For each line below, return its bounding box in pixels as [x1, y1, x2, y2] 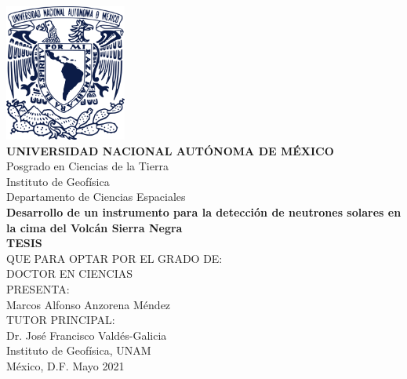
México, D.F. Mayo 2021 [6, 357, 125, 374]
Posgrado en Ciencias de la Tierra [6, 158, 169, 174]
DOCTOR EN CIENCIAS [6, 265, 133, 282]
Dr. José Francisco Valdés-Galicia [6, 326, 167, 343]
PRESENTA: [6, 281, 70, 297]
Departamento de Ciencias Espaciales [6, 188, 186, 205]
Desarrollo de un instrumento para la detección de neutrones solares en [6, 204, 402, 220]
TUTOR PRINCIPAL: [6, 312, 115, 328]
